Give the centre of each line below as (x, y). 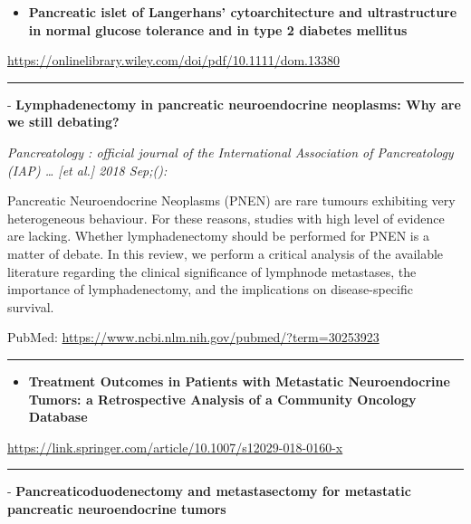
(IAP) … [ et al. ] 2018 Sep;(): (87, 170)
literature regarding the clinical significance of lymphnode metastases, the (212, 271)
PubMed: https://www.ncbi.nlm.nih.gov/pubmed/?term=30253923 (193, 337)
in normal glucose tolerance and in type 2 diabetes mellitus (218, 29)
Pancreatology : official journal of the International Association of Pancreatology (231, 152)
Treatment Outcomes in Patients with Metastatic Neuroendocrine (239, 381)
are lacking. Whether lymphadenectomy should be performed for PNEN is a (218, 236)
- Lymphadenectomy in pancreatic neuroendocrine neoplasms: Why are (234, 104)
